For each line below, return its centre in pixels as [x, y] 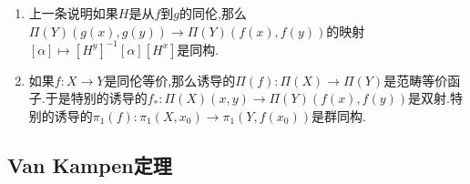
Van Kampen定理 [90, 164]
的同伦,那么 [213, 13]
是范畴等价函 [422, 80]
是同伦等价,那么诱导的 [170, 80]
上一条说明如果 [73, 13]
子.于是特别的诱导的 [88, 98]
